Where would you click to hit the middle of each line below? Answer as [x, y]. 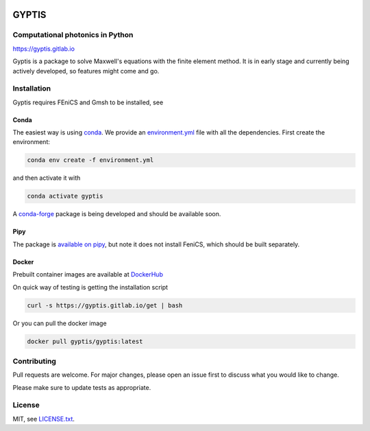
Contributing [34, 361]
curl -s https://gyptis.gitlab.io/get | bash [105, 305]
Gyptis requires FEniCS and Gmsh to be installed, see [88, 102]
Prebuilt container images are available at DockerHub [88, 275]
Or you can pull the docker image [60, 323]
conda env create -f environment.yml [90, 160]
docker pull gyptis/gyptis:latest [85, 341]
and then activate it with [47, 178]
